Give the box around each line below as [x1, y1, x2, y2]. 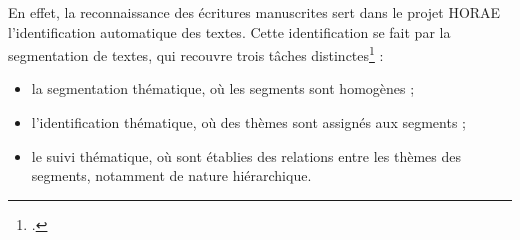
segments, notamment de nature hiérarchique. [31, 165, 312, 186]
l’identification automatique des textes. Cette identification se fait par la [8, 21, 451, 42]
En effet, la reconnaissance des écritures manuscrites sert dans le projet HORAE [8, 2, 501, 22]
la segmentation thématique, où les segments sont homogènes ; [31, 78, 415, 99]
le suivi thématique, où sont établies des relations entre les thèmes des [31, 145, 461, 166]
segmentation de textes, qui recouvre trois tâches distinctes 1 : [8, 42, 384, 65]
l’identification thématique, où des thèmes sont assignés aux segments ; [31, 112, 466, 133]
